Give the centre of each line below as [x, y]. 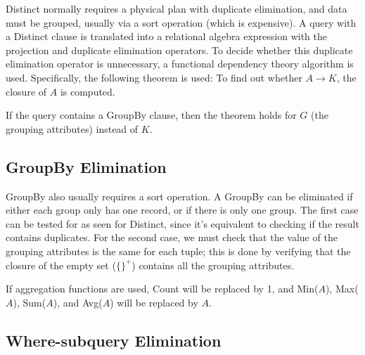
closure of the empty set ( [61, 265]
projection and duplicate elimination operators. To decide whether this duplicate [179, 50]
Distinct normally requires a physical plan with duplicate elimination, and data [177, 8]
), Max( [342, 289]
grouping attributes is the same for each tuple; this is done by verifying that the [178, 251]
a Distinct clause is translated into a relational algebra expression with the [166, 36]
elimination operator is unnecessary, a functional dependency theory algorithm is [180, 64]
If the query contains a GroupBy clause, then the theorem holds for [151, 115]
